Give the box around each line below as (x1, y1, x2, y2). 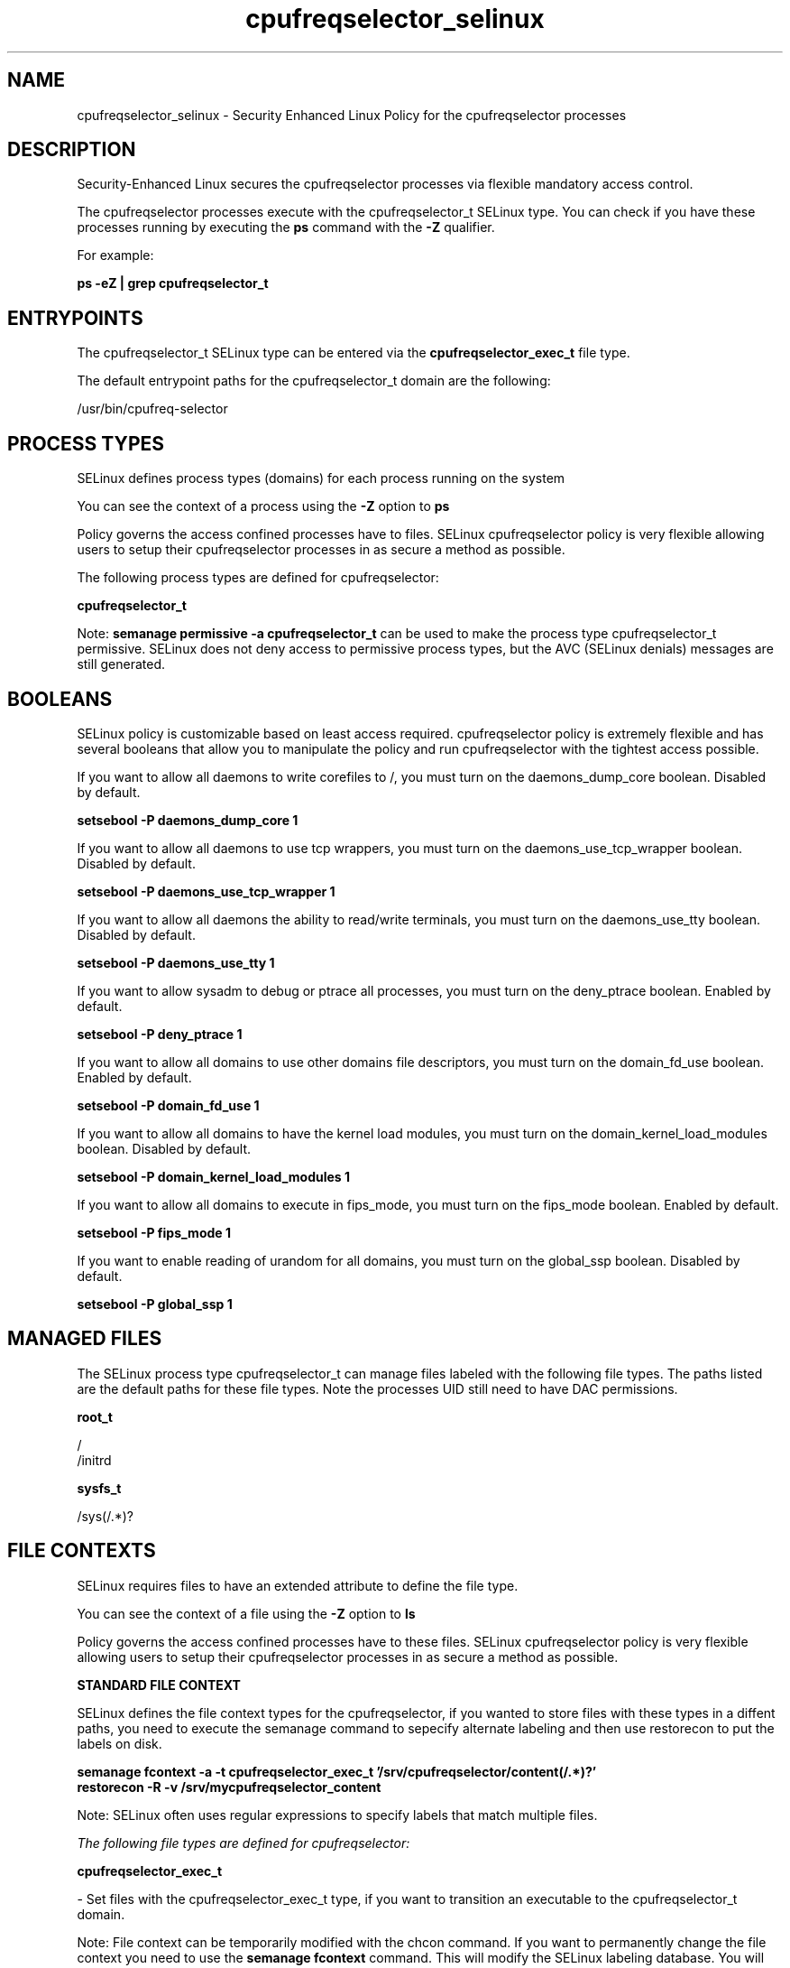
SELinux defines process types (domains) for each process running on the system (77, 470, 565, 487)
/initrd (77, 1452, 112, 1468)
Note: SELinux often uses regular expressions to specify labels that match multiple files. (77, 1806, 598, 1823)
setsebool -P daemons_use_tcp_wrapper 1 (77, 883, 335, 899)
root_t (77, 1408, 113, 1425)
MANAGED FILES (7, 1327, 162, 1351)
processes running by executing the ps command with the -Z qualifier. (77, 219, 495, 236)
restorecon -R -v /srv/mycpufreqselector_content (77, 1778, 381, 1795)
